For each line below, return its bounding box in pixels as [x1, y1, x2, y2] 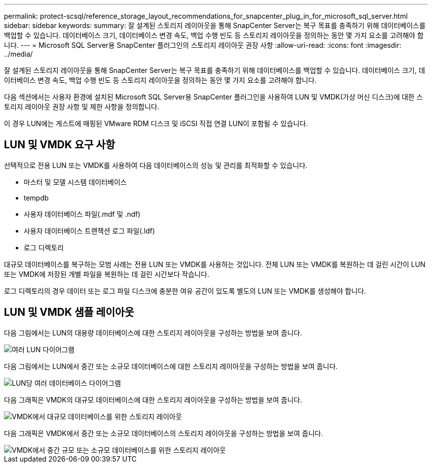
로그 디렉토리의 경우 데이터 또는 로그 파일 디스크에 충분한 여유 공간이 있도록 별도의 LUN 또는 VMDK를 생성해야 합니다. [4, 286, 366, 295]
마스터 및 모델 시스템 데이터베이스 [24, 177, 127, 186]
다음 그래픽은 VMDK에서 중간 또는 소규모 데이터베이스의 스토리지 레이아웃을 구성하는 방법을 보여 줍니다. [4, 429, 323, 437]
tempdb [24, 193, 49, 202]
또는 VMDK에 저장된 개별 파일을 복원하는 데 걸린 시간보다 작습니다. [4, 269, 210, 278]
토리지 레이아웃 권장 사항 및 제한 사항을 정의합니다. [4, 102, 159, 111]
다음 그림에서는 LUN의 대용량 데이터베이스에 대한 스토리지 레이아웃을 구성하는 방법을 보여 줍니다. [4, 328, 302, 337]
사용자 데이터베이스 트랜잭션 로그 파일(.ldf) [24, 226, 155, 235]
